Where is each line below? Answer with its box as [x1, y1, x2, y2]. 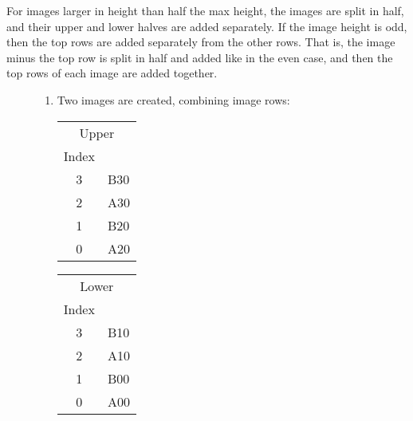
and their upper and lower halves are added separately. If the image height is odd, [6, 18, 407, 34]
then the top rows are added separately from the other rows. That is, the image [6, 33, 395, 50]
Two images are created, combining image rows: [57, 91, 290, 108]
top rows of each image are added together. [6, 65, 218, 81]
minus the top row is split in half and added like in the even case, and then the [6, 49, 393, 65]
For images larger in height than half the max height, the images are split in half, [6, 2, 404, 18]
